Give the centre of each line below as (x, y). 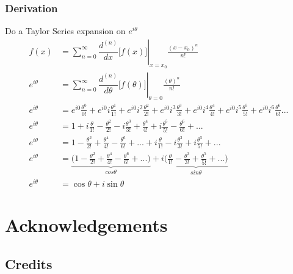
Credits (29, 263)
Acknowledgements (86, 225)
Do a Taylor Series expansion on (65, 31)
